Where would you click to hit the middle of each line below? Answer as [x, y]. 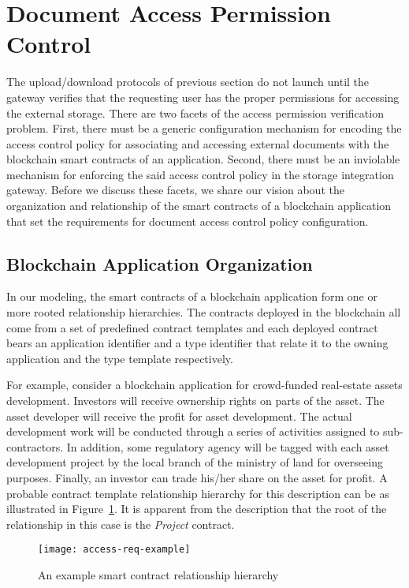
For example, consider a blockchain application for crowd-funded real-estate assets [204, 385]
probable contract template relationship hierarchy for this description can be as [198, 493]
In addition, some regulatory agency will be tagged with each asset [228, 446]
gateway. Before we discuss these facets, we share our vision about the [175, 190]
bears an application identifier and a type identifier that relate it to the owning [197, 343]
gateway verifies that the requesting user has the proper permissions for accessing [203, 97]
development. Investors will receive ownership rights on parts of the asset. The [195, 401]
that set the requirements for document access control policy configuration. [188, 221]
